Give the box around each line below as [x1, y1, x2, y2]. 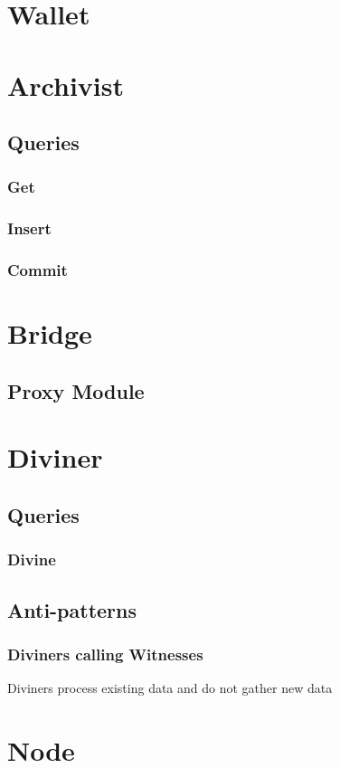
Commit [7, 259, 68, 281]
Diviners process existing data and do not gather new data [7, 678, 333, 697]
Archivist [7, 66, 124, 103]
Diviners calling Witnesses [7, 642, 203, 665]
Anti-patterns [7, 595, 137, 623]
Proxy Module [7, 376, 145, 404]
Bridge [7, 315, 92, 352]
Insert [7, 217, 52, 240]
